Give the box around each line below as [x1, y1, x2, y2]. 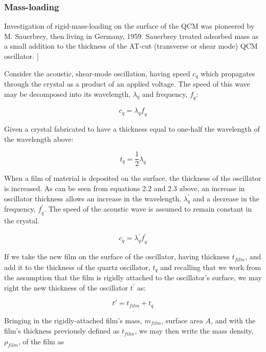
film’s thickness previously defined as [4, 325, 120, 336]
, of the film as [18, 336, 64, 346]
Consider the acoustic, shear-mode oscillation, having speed [4, 68, 190, 78]
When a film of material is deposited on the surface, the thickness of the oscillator [4, 173, 261, 183]
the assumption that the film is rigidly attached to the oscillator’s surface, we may [4, 272, 262, 283]
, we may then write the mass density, [135, 325, 254, 336]
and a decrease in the [192, 193, 259, 203]
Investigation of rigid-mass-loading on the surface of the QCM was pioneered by [4, 20, 255, 31]
